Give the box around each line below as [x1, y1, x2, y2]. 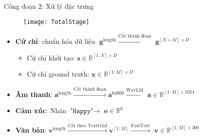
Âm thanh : [15, 89, 52, 99]
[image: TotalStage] [23, 18, 90, 25]
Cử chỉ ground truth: [27, 69, 89, 79]
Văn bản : [15, 124, 47, 135]
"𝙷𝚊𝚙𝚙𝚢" [70, 108, 94, 115]
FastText [131, 123, 150, 128]
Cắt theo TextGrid [68, 123, 107, 128]
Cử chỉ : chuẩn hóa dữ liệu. [15, 36, 97, 46]
